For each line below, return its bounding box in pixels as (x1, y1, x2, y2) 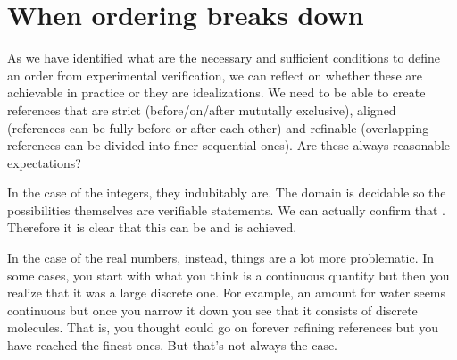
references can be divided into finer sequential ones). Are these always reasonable (7, 136, 451, 155)
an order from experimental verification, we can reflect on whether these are (7, 65, 423, 84)
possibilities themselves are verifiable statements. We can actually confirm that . (7, 200, 446, 219)
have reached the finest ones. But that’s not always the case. (7, 336, 338, 355)
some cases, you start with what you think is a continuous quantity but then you (7, 265, 450, 284)
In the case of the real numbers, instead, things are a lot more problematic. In (7, 248, 435, 267)
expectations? (7, 153, 81, 172)
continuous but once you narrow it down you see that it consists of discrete (7, 300, 418, 319)
